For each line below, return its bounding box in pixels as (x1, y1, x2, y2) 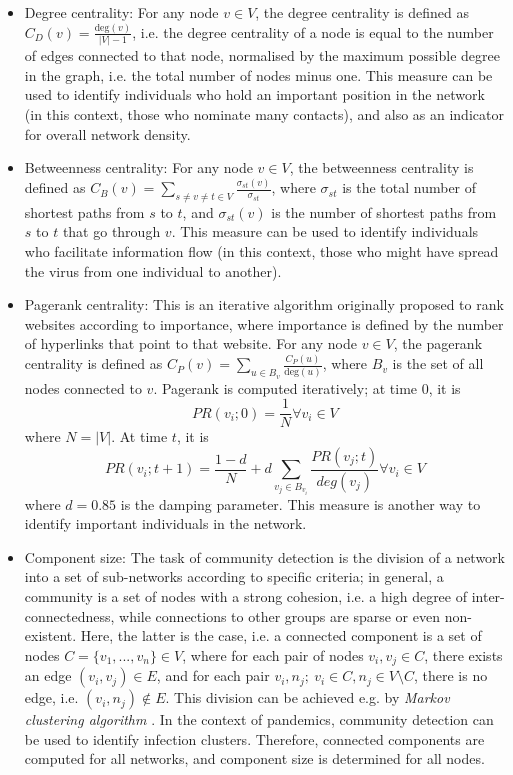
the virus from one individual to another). (24, 260, 282, 281)
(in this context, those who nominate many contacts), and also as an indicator (24, 104, 504, 124)
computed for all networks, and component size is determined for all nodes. (24, 748, 485, 769)
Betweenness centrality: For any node (24, 157, 253, 178)
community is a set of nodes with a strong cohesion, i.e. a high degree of (24, 585, 467, 606)
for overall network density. (24, 123, 191, 144)
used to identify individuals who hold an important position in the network (24, 84, 485, 105)
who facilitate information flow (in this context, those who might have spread (24, 241, 499, 262)
